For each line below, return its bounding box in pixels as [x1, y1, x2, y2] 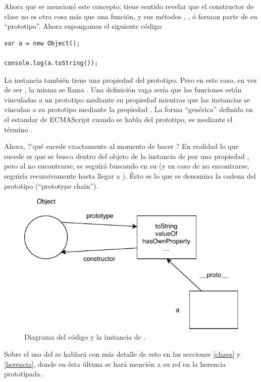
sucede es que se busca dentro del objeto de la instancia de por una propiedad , [4, 150, 249, 161]
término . [4, 124, 33, 134]
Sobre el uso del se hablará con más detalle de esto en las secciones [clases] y [4, 348, 241, 359]
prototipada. [4, 368, 42, 379]
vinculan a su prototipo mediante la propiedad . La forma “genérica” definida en [4, 104, 253, 115]
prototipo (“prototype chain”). [4, 180, 98, 191]
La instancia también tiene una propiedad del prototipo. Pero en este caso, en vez [4, 74, 257, 85]
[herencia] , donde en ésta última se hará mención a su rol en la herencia [4, 358, 226, 369]
